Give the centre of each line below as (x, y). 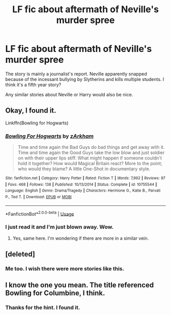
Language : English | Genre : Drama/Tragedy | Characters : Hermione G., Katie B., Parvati (83, 191)
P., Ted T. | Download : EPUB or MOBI (39, 197)
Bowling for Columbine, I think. (55, 293)
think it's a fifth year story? (33, 85)
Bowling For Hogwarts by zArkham (50, 136)
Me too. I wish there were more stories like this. (65, 269)
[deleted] (20, 254)
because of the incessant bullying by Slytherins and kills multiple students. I (85, 79)
